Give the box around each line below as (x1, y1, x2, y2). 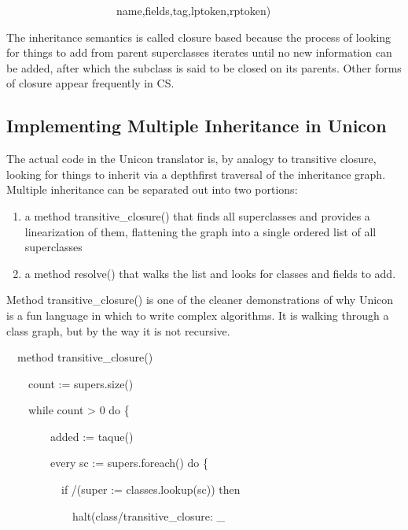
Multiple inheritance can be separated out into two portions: (6, 181, 298, 198)
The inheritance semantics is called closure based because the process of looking (6, 28, 391, 45)
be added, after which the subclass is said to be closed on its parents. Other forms (6, 59, 402, 76)
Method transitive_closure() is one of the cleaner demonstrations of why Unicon (6, 291, 394, 308)
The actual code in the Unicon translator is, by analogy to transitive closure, (6, 150, 377, 167)
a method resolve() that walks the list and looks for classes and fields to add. (24, 265, 396, 281)
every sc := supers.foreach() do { (50, 454, 208, 471)
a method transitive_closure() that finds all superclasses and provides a (24, 207, 370, 224)
